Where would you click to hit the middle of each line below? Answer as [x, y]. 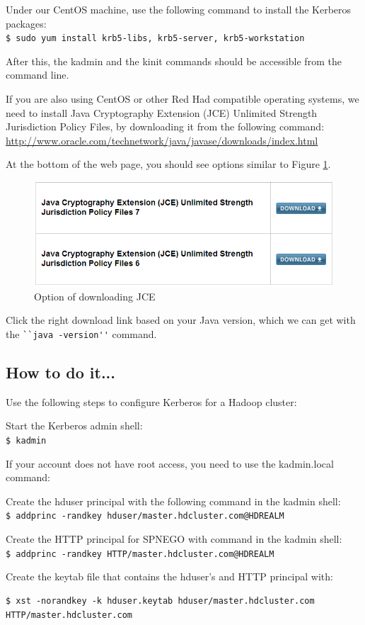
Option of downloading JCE [95, 296]
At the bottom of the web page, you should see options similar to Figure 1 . [168, 164]
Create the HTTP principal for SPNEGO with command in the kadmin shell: [174, 539]
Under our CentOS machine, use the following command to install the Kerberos [179, 9]
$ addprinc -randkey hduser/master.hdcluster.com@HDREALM [145, 516]
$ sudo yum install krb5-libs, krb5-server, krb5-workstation [155, 39]
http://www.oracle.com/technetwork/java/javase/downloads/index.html [162, 140]
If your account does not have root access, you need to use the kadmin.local [170, 463]
